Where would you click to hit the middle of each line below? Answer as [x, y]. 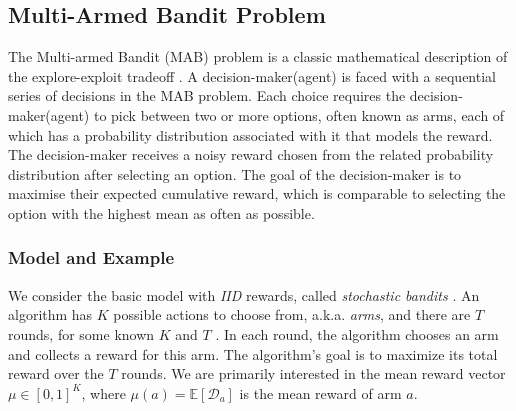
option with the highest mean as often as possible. [161, 212]
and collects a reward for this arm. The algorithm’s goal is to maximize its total [253, 353]
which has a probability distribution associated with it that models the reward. [250, 134]
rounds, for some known [81, 333]
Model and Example [91, 257]
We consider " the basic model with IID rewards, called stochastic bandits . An [244, 294]
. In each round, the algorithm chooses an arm [357, 333]
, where [103, 392]
